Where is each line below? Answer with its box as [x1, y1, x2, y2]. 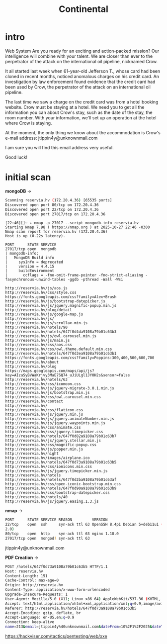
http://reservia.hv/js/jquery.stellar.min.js [5, 438, 101, 443]
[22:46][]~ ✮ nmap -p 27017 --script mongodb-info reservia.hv [5, 220, 139, 226]
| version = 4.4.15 [5, 264, 55, 269]
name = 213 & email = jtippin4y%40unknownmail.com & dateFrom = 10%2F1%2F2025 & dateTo [5, 624, 166, 630]
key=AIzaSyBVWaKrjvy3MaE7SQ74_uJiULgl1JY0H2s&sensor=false [5, 373, 130, 378]
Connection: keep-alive [5, 620, 55, 625]
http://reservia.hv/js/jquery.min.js [5, 412, 83, 417]
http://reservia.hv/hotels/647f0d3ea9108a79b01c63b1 [5, 351, 117, 356]
